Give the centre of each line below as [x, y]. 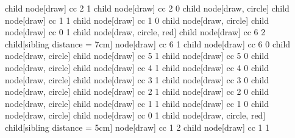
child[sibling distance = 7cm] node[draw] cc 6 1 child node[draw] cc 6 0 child [148, 43]
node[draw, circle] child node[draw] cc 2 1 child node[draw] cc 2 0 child [137, 91]
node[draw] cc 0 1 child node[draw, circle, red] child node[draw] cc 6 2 [135, 32]
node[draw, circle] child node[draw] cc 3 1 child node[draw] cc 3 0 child [137, 79]
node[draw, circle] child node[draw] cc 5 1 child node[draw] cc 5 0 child [137, 56]
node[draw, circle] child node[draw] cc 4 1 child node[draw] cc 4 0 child [137, 67]
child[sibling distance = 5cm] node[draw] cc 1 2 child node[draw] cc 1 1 [137, 127]
